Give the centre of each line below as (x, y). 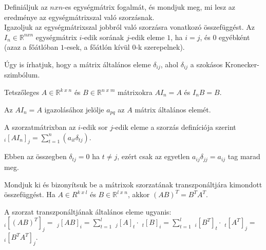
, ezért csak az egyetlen (154, 156)
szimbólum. (22, 75)
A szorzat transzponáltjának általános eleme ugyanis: (88, 211)
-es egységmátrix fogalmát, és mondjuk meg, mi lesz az (149, 7)
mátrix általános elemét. (173, 109)
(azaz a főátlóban (31, 47)
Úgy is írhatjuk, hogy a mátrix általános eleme (78, 64)
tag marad (244, 156)
